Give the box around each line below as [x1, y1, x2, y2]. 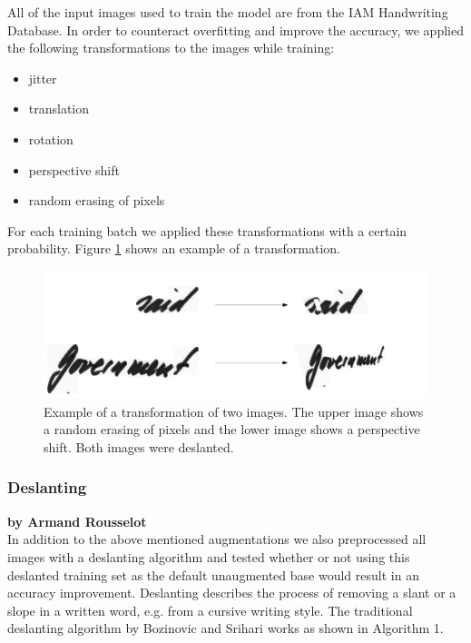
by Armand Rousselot [7, 511, 147, 530]
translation [28, 99, 90, 118]
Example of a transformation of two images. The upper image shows [44, 401, 424, 420]
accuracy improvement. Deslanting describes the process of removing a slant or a [7, 583, 456, 602]
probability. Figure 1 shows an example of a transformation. [7, 239, 340, 258]
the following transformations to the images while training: [7, 38, 335, 57]
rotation [28, 129, 74, 148]
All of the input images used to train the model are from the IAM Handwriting [7, 3, 448, 21]
